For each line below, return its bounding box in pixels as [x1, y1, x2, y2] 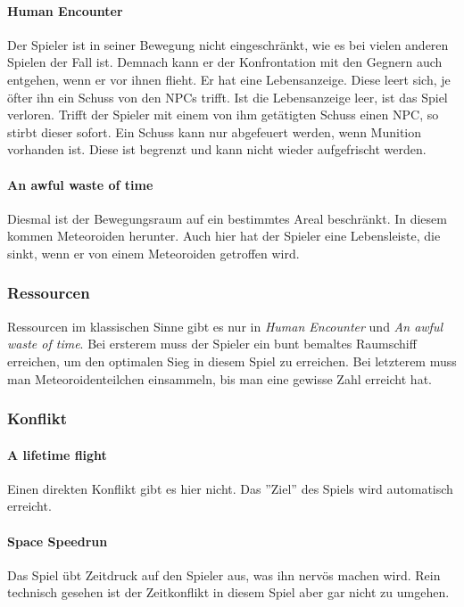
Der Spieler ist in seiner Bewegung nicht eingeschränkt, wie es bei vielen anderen [7, 35, 449, 53]
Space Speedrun [7, 531, 108, 550]
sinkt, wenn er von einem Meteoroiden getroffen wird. [7, 243, 300, 262]
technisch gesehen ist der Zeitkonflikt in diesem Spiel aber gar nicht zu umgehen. [7, 583, 450, 602]
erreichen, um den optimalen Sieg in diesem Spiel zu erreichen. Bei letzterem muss [7, 351, 457, 370]
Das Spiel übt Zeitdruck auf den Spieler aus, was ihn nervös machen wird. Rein [7, 565, 441, 584]
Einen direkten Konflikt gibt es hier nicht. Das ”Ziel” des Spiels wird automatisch [7, 479, 453, 497]
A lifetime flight [7, 445, 107, 463]
